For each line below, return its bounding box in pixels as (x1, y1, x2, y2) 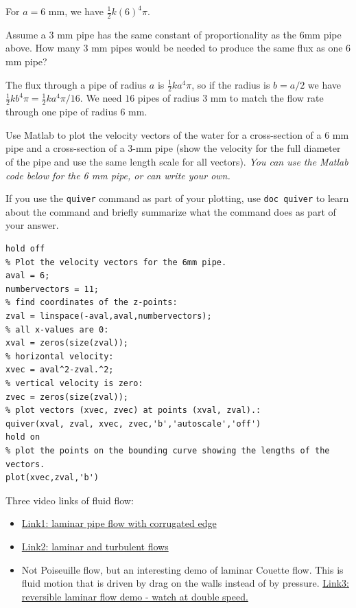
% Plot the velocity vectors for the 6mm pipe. (5, 257, 227, 267)
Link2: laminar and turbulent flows (21, 539, 169, 553)
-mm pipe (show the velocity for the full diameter (132, 141, 341, 155)
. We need (80, 91, 122, 105)
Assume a (5, 27, 46, 41)
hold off (5, 244, 45, 254)
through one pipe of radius (5, 104, 117, 119)
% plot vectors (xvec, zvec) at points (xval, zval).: (5, 405, 261, 416)
